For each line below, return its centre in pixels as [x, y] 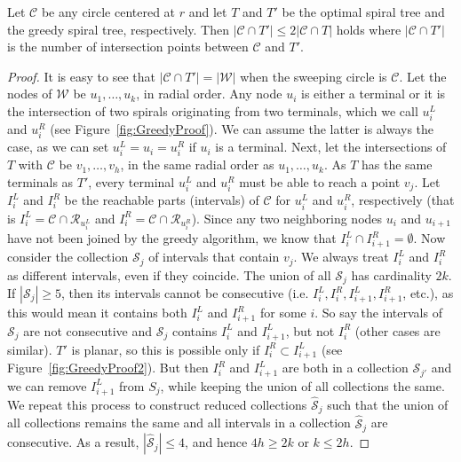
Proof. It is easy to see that [81, 76]
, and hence [216, 442]
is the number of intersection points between [128, 47]
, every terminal [131, 182]
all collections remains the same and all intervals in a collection [179, 423]
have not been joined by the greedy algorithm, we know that [172, 238]
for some [283, 313]
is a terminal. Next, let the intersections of [331, 147]
